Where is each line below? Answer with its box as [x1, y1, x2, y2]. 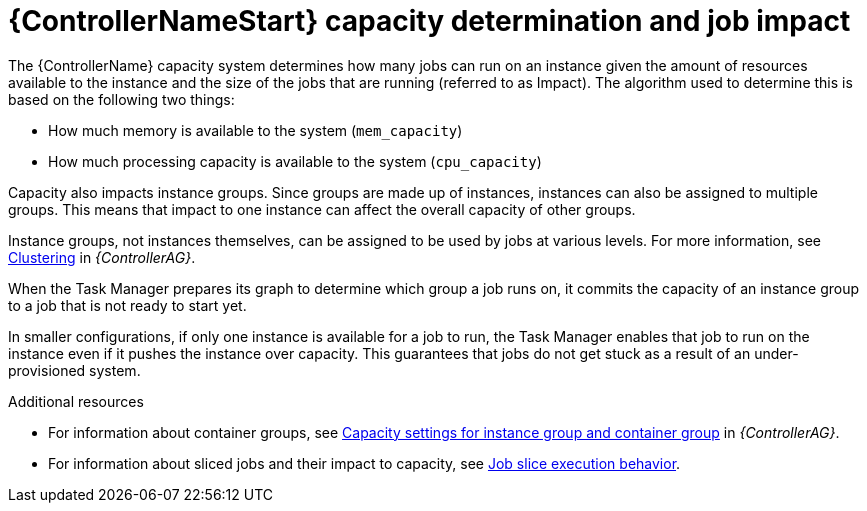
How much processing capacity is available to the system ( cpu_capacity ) [48, 152, 542, 170]
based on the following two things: [8, 90, 235, 108]
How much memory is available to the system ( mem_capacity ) [48, 121, 463, 139]
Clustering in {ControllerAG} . [8, 248, 196, 266]
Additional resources [8, 392, 144, 410]
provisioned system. [8, 361, 141, 379]
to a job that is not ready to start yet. [8, 296, 247, 314]
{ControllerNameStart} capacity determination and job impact [8, 4, 851, 38]
